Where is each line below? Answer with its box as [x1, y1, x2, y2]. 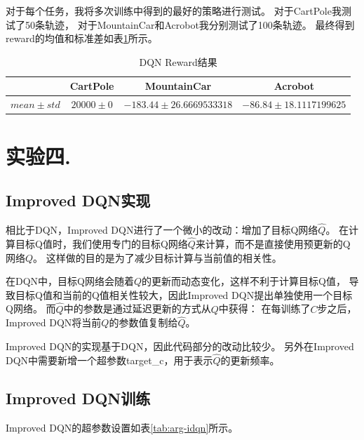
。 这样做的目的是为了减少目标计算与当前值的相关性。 [33, 250, 282, 265]
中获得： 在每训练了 [218, 301, 311, 316]
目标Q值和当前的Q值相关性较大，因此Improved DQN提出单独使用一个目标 [15, 287, 353, 302]
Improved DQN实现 [6, 189, 151, 211]
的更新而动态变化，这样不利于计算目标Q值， [142, 274, 346, 288]
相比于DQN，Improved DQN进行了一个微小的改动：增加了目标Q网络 [6, 222, 318, 237]
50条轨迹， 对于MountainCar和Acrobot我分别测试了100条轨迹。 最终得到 [25, 17, 355, 32]
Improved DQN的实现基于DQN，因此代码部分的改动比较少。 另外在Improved [6, 338, 354, 353]
